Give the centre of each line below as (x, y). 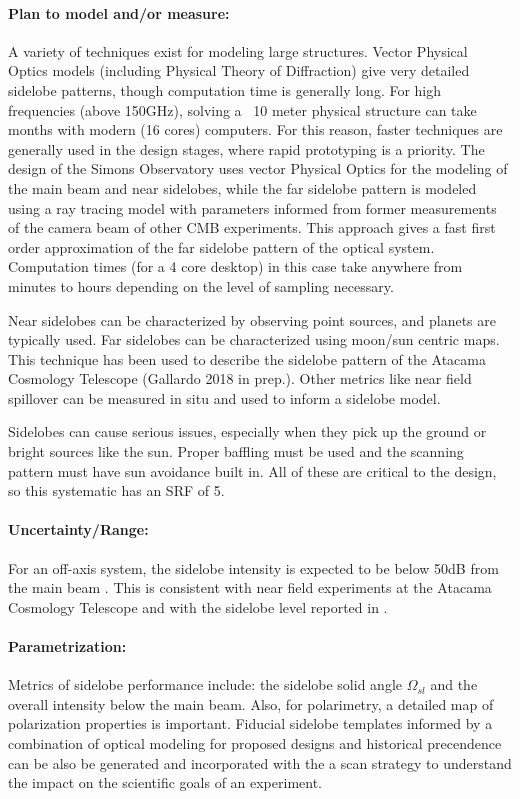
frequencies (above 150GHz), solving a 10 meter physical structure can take (242, 109)
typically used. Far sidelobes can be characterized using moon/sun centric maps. (254, 339)
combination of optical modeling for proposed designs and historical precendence (255, 743)
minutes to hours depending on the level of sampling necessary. (201, 285)
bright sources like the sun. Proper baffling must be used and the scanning (236, 451)
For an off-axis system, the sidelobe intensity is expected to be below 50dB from (253, 567)
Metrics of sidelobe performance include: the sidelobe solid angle (205, 684)
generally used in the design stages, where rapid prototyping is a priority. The (246, 148)
